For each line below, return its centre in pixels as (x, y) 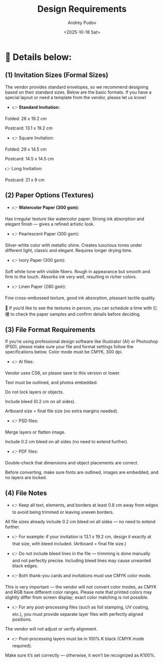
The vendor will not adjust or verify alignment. (51, 629)
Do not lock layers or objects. (35, 392)
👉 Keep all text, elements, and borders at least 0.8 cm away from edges (85, 505)
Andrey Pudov (82, 23)
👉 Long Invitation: (24, 168)
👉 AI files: (23, 362)
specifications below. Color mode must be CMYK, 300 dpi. (64, 352)
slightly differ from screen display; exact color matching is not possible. (77, 597)
